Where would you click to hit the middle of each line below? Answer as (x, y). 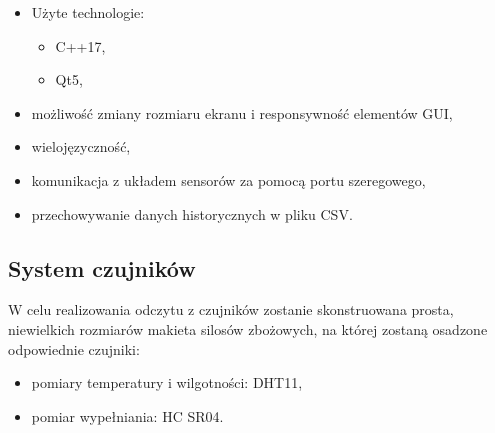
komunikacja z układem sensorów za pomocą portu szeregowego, (228, 179)
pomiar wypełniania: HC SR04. (127, 415)
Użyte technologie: (88, 12)
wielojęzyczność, (81, 146)
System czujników (102, 267)
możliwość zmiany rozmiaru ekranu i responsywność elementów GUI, (242, 112)
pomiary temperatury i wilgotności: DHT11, (167, 382)
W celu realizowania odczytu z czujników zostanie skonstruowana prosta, (231, 309)
